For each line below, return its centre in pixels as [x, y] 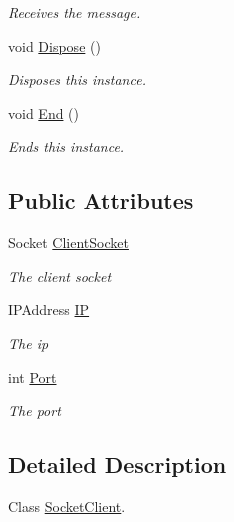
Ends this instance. [66, 146]
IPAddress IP [49, 309]
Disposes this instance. [77, 79]
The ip [28, 342]
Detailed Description [117, 464]
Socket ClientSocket [68, 242]
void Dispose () [54, 45]
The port [34, 410]
